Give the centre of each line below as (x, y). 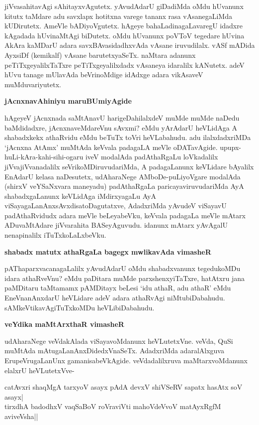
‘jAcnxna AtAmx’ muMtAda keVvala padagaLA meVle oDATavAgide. (111, 147)
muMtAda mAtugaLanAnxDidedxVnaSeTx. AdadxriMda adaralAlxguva (114, 351)
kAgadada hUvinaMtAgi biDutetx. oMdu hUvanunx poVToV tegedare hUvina (125, 35)
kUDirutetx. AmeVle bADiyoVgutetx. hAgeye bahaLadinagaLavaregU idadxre (124, 26)
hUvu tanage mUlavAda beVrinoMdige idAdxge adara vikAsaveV (104, 74)
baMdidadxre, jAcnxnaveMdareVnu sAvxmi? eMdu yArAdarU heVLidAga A (121, 127)
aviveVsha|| (21, 416)
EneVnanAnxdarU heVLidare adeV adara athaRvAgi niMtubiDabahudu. (115, 298)
